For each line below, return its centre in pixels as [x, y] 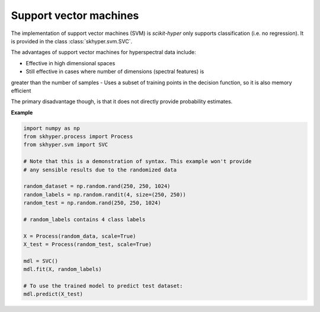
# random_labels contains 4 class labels [84, 219]
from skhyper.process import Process [78, 137]
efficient [21, 90]
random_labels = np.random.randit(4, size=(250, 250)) [105, 195]
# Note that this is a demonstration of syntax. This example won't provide [137, 161]
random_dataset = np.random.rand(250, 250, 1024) [97, 186]
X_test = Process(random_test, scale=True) [88, 244]
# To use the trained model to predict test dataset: [103, 286]
